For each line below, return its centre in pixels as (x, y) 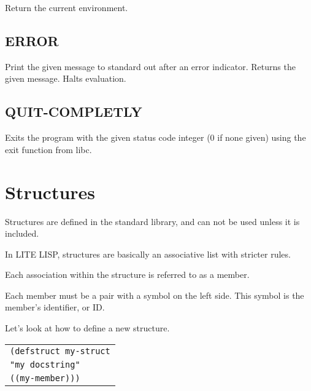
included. (22, 233)
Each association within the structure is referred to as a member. (127, 274)
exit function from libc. (48, 149)
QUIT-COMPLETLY (74, 112)
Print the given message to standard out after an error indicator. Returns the (150, 66)
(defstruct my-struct (60, 351)
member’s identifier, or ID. (55, 307)
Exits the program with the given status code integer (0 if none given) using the (155, 137)
